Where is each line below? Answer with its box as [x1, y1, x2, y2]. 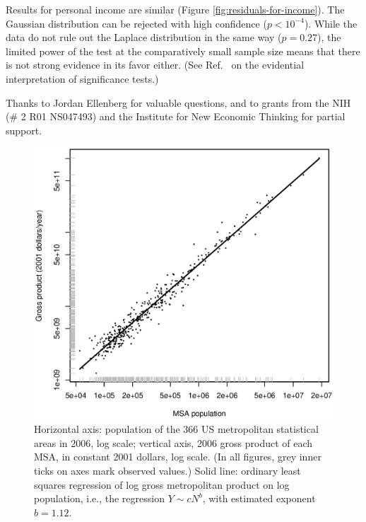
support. [6, 122, 42, 137]
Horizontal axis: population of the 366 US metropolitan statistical [34, 422, 319, 436]
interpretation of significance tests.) [6, 71, 159, 86]
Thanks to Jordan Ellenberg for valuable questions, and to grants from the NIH [6, 95, 351, 110]
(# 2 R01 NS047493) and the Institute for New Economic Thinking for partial [6, 109, 346, 124]
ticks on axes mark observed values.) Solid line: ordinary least [34, 463, 301, 477]
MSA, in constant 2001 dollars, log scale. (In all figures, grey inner [34, 449, 321, 464]
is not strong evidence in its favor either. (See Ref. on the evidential [6, 57, 305, 72]
